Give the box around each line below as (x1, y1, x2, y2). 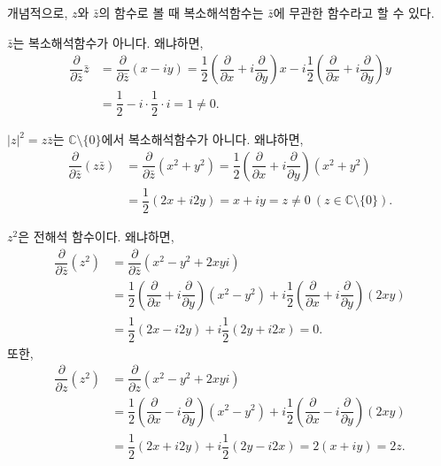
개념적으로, (7, 4, 68, 21)
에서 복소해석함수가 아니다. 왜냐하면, (101, 130, 304, 149)
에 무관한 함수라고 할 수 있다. (273, 4, 435, 21)
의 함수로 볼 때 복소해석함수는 (98, 4, 264, 21)
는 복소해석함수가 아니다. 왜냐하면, (12, 33, 204, 51)
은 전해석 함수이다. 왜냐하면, (18, 227, 174, 246)
